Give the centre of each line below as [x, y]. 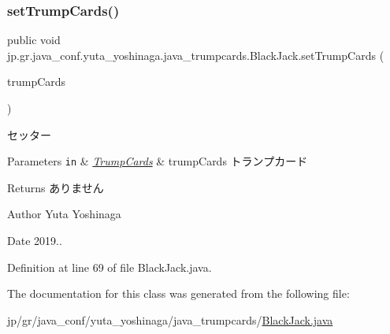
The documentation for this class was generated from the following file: [178, 293]
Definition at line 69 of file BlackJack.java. [110, 267]
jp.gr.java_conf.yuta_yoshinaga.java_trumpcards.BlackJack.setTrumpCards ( [196, 55]
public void [34, 40]
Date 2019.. [35, 241]
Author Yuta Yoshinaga [64, 214]
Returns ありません [56, 187]
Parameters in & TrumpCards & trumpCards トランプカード [158, 161]
